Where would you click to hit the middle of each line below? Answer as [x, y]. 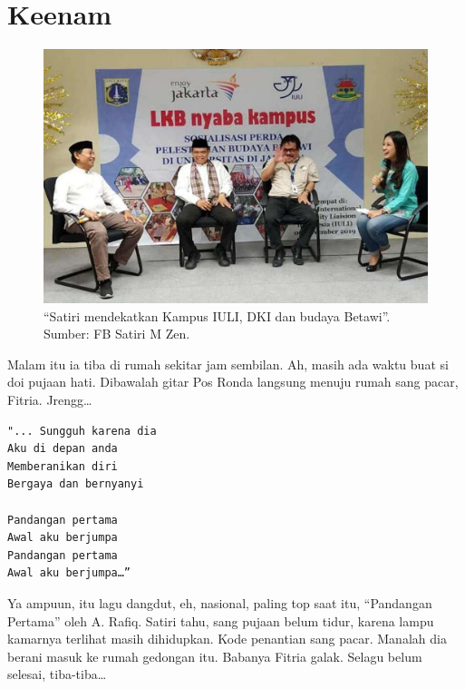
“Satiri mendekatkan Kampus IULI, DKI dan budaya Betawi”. [217, 315]
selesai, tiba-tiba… [57, 674]
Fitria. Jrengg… [50, 399]
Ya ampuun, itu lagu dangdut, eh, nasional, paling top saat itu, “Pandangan [220, 602]
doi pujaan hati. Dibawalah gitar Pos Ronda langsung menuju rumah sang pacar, [233, 382]
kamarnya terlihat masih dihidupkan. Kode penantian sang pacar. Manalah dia [227, 639]
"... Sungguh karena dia [82, 431]
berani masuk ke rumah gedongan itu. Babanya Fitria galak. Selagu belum [215, 656]
